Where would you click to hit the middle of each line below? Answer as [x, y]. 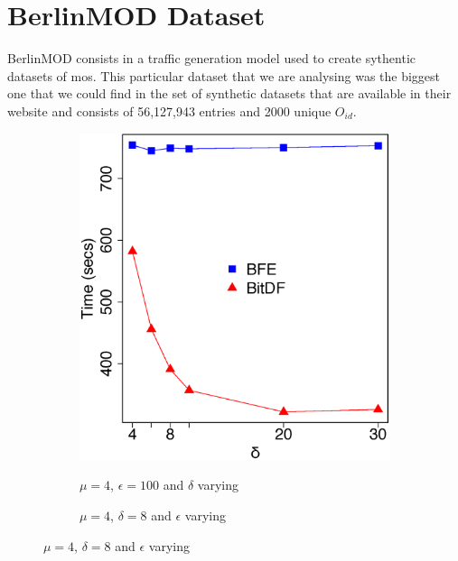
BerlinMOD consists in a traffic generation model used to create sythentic [212, 58]
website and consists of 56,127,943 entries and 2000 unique [169, 110]
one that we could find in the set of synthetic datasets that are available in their [229, 93]
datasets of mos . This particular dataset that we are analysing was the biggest [224, 75]
